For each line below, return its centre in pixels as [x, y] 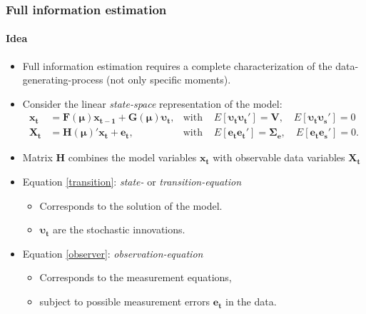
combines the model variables [132, 157]
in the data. [251, 302]
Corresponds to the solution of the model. [131, 205]
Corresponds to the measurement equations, [136, 277]
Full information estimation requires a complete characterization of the [177, 65]
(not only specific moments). [169, 80]
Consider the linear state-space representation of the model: [152, 103]
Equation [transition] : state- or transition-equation [132, 182]
